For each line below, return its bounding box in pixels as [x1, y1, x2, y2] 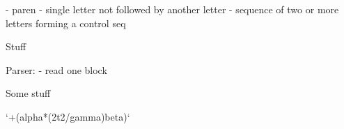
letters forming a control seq [6, 15, 126, 30]
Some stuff [6, 86, 51, 100]
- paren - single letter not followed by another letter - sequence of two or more [6, 2, 339, 16]
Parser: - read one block [6, 62, 107, 77]
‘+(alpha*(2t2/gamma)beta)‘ [6, 109, 130, 123]
